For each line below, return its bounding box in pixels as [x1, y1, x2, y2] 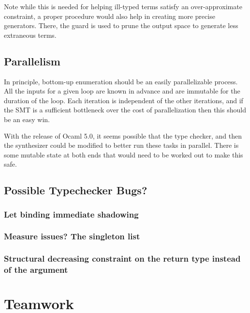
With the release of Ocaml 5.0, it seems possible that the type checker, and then [4, 130, 242, 141]
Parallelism [4, 53, 60, 68]
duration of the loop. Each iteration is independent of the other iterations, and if [4, 95, 243, 105]
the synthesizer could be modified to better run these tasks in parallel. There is [4, 140, 239, 150]
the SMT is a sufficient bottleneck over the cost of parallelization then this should [4, 105, 246, 115]
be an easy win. [4, 114, 50, 124]
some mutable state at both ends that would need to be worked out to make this [4, 149, 243, 159]
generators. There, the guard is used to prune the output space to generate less [4, 20, 238, 31]
